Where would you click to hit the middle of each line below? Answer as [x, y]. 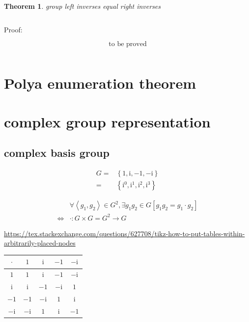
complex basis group [57, 153]
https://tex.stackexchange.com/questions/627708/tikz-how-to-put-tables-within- [124, 233]
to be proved [128, 44]
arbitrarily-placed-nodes [40, 243]
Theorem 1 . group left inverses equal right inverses [83, 6]
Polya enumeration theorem [100, 83]
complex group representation [107, 121]
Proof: [13, 29]
